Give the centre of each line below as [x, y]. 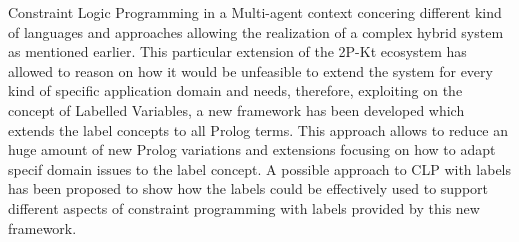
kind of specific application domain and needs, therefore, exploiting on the [235, 90]
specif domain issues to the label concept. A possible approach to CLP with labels [260, 168]
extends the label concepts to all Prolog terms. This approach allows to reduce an [258, 129]
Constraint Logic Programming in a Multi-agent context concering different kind [255, 12]
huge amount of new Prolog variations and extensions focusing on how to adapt [252, 149]
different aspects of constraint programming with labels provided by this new [244, 207]
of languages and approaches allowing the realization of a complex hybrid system [256, 31]
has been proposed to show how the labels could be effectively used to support [248, 188]
